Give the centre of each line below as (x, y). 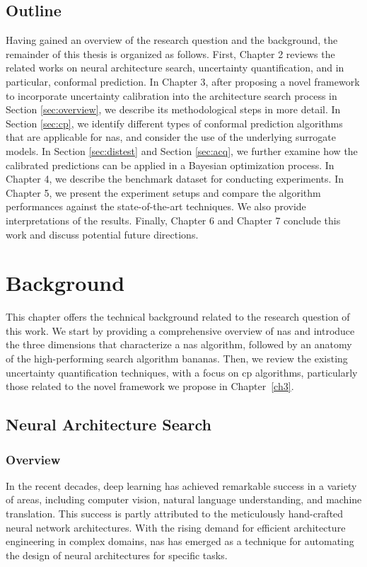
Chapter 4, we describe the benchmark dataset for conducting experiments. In (175, 179)
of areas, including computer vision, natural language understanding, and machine (184, 499)
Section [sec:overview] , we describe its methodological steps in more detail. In (173, 109)
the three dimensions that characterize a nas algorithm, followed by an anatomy (179, 344)
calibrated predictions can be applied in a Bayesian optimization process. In (170, 165)
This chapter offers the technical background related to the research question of (178, 317)
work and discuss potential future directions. (102, 234)
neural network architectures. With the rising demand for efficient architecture (176, 527)
